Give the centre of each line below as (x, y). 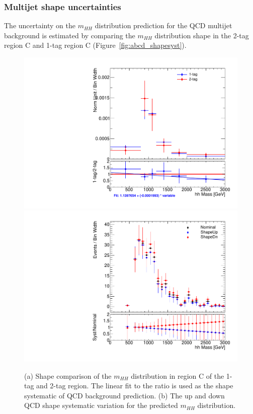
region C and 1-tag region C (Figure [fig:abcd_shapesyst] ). (95, 45)
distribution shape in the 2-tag (202, 35)
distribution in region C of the (178, 375)
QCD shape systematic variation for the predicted (101, 405)
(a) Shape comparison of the (68, 375)
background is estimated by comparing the (70, 35)
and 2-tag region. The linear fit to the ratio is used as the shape (135, 386)
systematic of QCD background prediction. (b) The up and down (124, 395)
